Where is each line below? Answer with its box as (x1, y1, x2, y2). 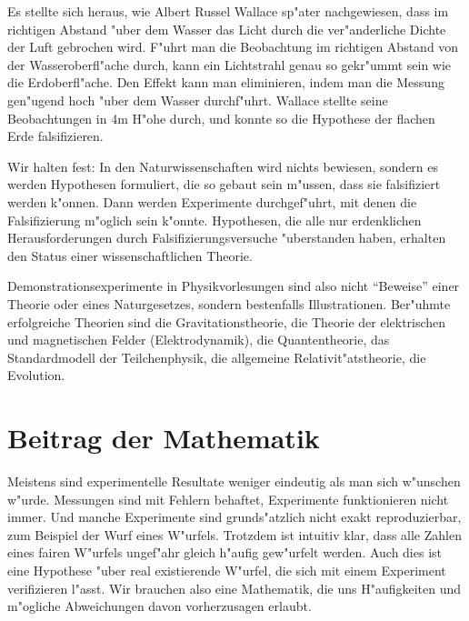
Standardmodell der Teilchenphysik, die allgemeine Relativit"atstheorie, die (7, 347, 426, 366)
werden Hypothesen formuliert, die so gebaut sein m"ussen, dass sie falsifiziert (7, 175, 441, 194)
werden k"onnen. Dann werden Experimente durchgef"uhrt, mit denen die (7, 192, 417, 211)
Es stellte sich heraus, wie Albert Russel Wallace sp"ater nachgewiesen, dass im (7, 2, 449, 20)
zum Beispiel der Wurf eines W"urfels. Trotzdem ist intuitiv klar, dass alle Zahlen (7, 525, 462, 544)
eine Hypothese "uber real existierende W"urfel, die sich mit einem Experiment (7, 560, 446, 579)
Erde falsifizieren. (7, 126, 104, 145)
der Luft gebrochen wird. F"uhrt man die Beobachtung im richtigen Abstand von (7, 37, 459, 56)
